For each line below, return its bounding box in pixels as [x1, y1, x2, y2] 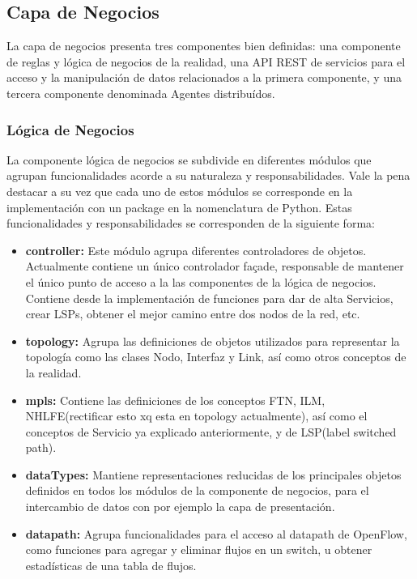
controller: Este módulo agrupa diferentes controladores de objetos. [25, 241, 367, 258]
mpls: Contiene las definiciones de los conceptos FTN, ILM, [25, 391, 326, 408]
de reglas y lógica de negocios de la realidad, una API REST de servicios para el [6, 53, 406, 70]
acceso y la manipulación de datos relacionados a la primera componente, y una [6, 69, 402, 86]
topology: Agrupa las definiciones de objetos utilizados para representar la [25, 332, 400, 349]
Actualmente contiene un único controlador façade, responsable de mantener [25, 258, 404, 275]
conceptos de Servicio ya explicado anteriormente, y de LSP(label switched [25, 423, 397, 440]
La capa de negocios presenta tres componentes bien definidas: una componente [6, 37, 401, 54]
